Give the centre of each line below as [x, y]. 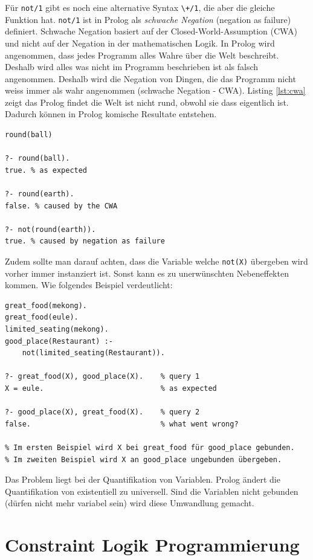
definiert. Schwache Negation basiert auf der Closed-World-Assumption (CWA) [151, 31]
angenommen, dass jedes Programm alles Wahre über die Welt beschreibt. [142, 55]
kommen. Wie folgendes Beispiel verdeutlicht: [89, 285]
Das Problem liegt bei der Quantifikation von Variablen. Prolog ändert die [143, 479]
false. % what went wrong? [122, 424]
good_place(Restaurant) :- [59, 341]
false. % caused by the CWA [61, 206]
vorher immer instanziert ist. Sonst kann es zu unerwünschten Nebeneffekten [147, 273]
